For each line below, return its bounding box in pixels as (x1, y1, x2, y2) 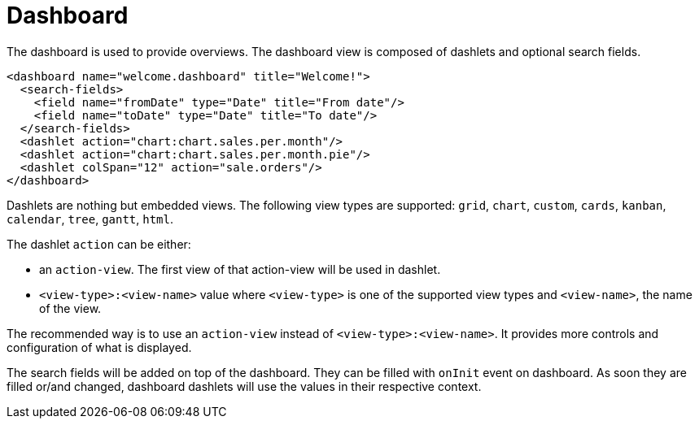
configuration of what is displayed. (7, 340, 192, 354)
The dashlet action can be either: (7, 236, 191, 251)
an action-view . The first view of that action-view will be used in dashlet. (39, 262, 441, 276)
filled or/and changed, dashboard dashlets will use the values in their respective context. (7, 379, 482, 393)
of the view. (39, 301, 102, 315)
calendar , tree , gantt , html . (7, 211, 174, 226)
